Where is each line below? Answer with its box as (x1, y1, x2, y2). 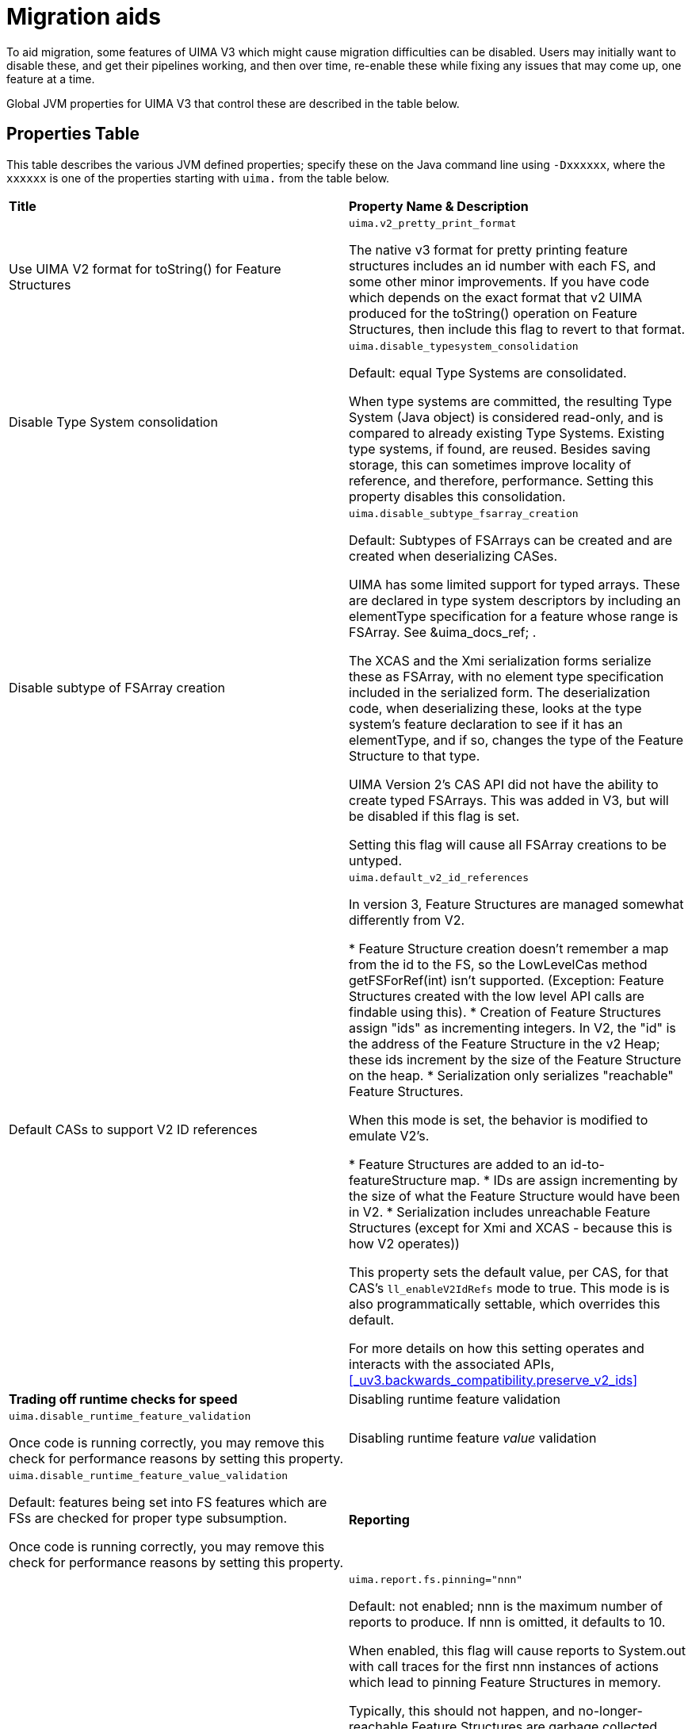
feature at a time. (6, 71, 95, 86)
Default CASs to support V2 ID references (9, 1121, 258, 1138)
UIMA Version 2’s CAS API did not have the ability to (349, 776, 659, 792)
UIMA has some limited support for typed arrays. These (349, 576, 680, 592)
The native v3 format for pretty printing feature (349, 241, 628, 258)
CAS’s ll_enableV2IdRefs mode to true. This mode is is (349, 1279, 670, 1296)
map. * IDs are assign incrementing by (450, 1171, 679, 1188)
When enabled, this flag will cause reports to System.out (349, 1642, 686, 1658)
